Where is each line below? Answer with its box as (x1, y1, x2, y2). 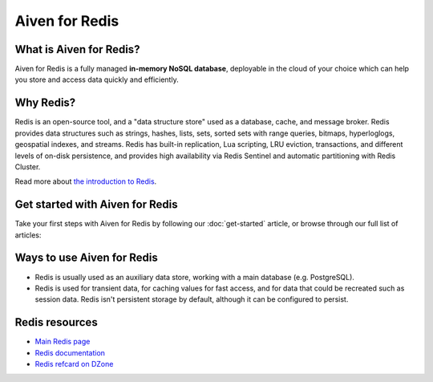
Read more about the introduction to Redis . (14, 177, 157, 186)
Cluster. (14, 161, 41, 172)
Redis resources (14, 315, 98, 329)
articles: (14, 230, 42, 240)
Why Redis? (14, 96, 76, 110)
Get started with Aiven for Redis (14, 197, 178, 212)
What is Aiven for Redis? (14, 43, 140, 56)
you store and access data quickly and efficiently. (14, 75, 180, 84)
